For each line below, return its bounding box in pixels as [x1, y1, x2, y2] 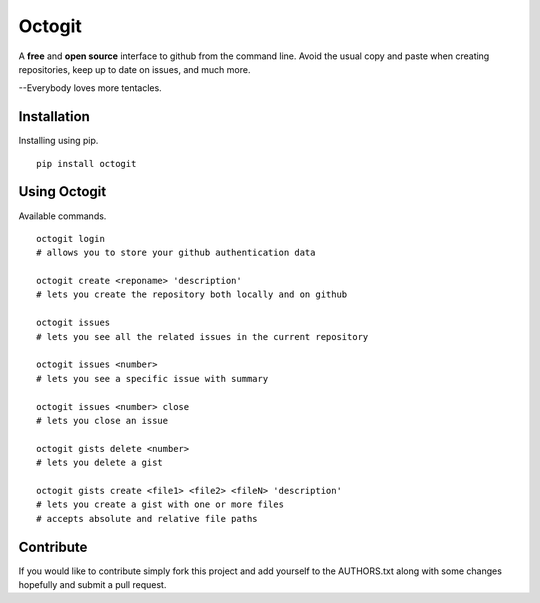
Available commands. [18, 210, 107, 222]
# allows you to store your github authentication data [36, 247, 316, 259]
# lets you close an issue [36, 415, 169, 426]
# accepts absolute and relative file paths [36, 513, 259, 524]
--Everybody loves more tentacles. [18, 82, 162, 94]
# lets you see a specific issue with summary [36, 373, 269, 384]
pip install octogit [36, 158, 137, 169]
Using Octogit [18, 183, 107, 200]
